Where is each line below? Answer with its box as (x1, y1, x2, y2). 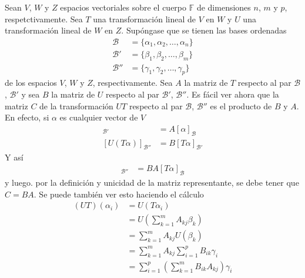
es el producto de (210, 99, 272, 112)
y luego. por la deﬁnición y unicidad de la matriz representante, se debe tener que (5, 176, 299, 188)
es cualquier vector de (59, 111, 138, 123)
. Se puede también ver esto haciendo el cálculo (33, 187, 204, 200)
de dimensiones (196, 1, 251, 13)
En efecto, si (5, 111, 49, 123)
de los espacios (5, 76, 57, 89)
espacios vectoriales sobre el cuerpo (60, 1, 187, 13)
